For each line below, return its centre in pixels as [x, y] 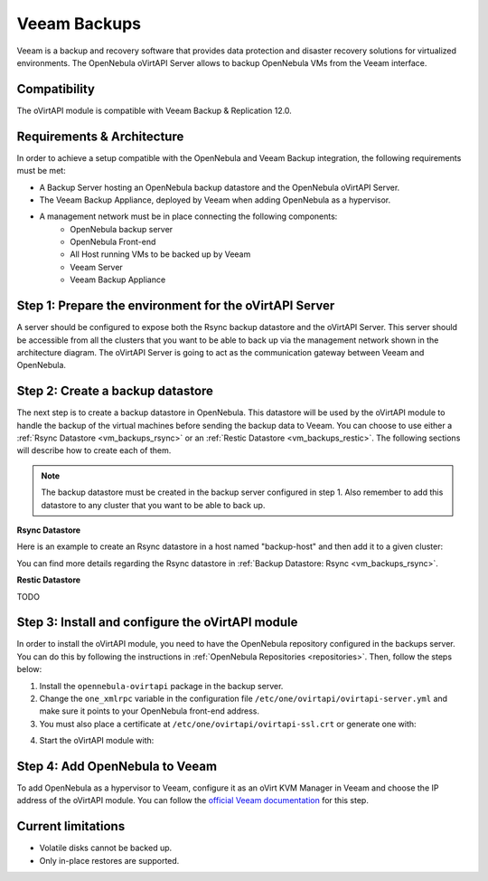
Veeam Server [97, 267]
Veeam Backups [79, 24]
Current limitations [71, 826]
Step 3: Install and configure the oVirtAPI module [157, 623]
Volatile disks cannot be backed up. [106, 848]
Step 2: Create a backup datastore [115, 391]
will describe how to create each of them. [94, 450]
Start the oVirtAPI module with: [97, 741]
